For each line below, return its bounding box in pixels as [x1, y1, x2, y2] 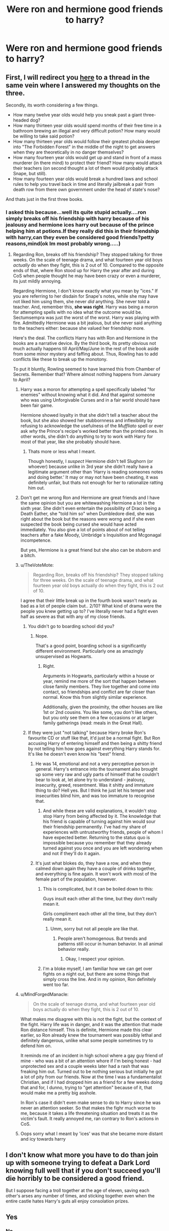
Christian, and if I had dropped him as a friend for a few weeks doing [20, 1079, 162, 1085]
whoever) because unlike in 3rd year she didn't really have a [28, 463, 153, 470]
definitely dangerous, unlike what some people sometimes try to [20, 1038, 153, 1044]
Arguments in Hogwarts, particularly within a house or [43, 673, 155, 679]
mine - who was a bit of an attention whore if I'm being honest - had [20, 1058, 161, 1064]
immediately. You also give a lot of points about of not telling [20, 527, 145, 533]
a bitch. [20, 552, 37, 558]
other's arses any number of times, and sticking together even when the [6, 1193, 155, 1199]
